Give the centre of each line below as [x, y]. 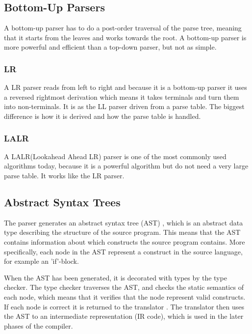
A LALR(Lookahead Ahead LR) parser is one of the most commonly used [115, 156]
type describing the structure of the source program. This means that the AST [122, 232]
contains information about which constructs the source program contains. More [125, 241]
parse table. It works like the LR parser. [64, 175]
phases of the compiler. [38, 325]
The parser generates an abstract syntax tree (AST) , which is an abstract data [124, 222]
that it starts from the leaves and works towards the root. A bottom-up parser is [125, 37]
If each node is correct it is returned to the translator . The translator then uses [124, 306]
